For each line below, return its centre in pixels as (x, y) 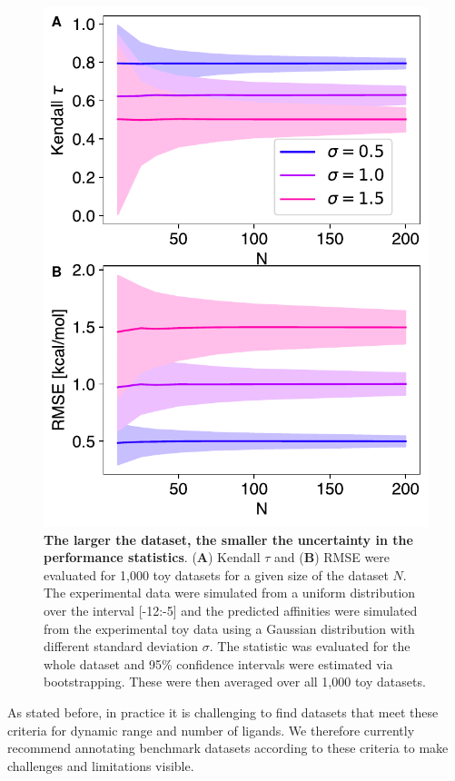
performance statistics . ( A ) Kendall (152, 557)
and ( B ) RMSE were (332, 557)
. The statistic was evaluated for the (310, 646)
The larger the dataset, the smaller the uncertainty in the (228, 539)
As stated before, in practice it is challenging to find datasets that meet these (223, 712)
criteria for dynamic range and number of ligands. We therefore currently (211, 730)
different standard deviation (121, 646)
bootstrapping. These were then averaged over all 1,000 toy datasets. (235, 682)
